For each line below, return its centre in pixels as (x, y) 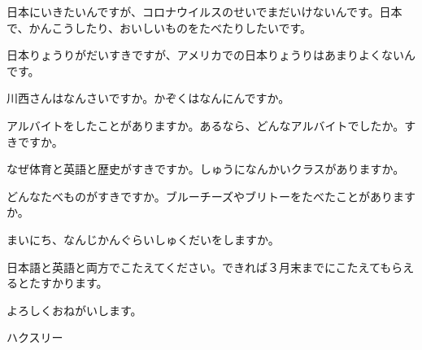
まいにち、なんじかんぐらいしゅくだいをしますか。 (143, 239)
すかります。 (74, 283)
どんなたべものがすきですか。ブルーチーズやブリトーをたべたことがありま (206, 196)
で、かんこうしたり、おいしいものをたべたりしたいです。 (159, 27)
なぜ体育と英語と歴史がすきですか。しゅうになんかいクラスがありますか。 (206, 169)
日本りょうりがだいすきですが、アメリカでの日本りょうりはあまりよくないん (211, 55)
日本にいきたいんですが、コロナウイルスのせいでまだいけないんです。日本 (204, 11)
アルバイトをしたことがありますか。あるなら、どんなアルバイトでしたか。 (206, 125)
